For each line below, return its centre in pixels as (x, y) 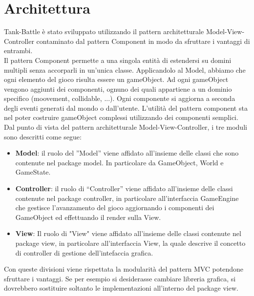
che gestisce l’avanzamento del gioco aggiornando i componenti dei (115, 207)
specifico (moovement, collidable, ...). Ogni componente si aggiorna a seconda (120, 98)
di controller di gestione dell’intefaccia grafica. (84, 252)
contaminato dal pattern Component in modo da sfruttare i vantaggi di (143, 41)
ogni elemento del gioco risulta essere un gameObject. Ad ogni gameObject (116, 79)
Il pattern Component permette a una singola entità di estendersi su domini (118, 60)
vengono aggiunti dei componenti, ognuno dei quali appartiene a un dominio (118, 89)
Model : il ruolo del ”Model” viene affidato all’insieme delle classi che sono (127, 153)
